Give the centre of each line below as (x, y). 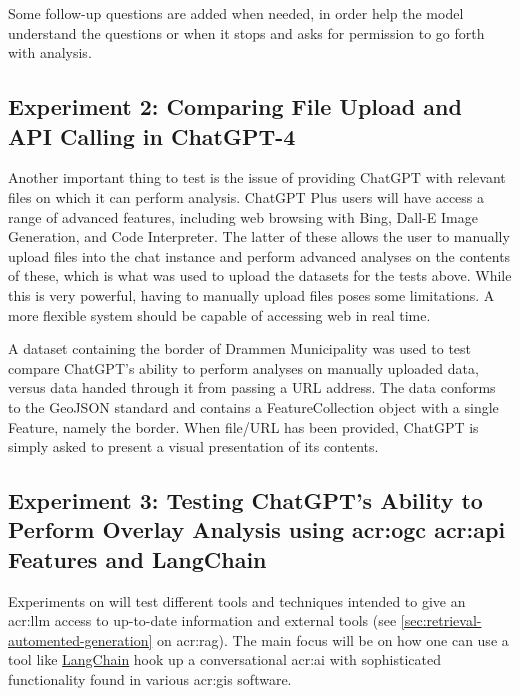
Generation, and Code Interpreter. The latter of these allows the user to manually (259, 236)
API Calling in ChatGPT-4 (152, 135)
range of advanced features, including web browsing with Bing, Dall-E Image (243, 216)
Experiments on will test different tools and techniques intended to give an (237, 600)
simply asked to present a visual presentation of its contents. (193, 446)
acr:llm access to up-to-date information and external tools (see (202, 620)
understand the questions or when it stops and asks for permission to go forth (246, 32)
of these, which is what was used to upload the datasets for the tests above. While (260, 275)
